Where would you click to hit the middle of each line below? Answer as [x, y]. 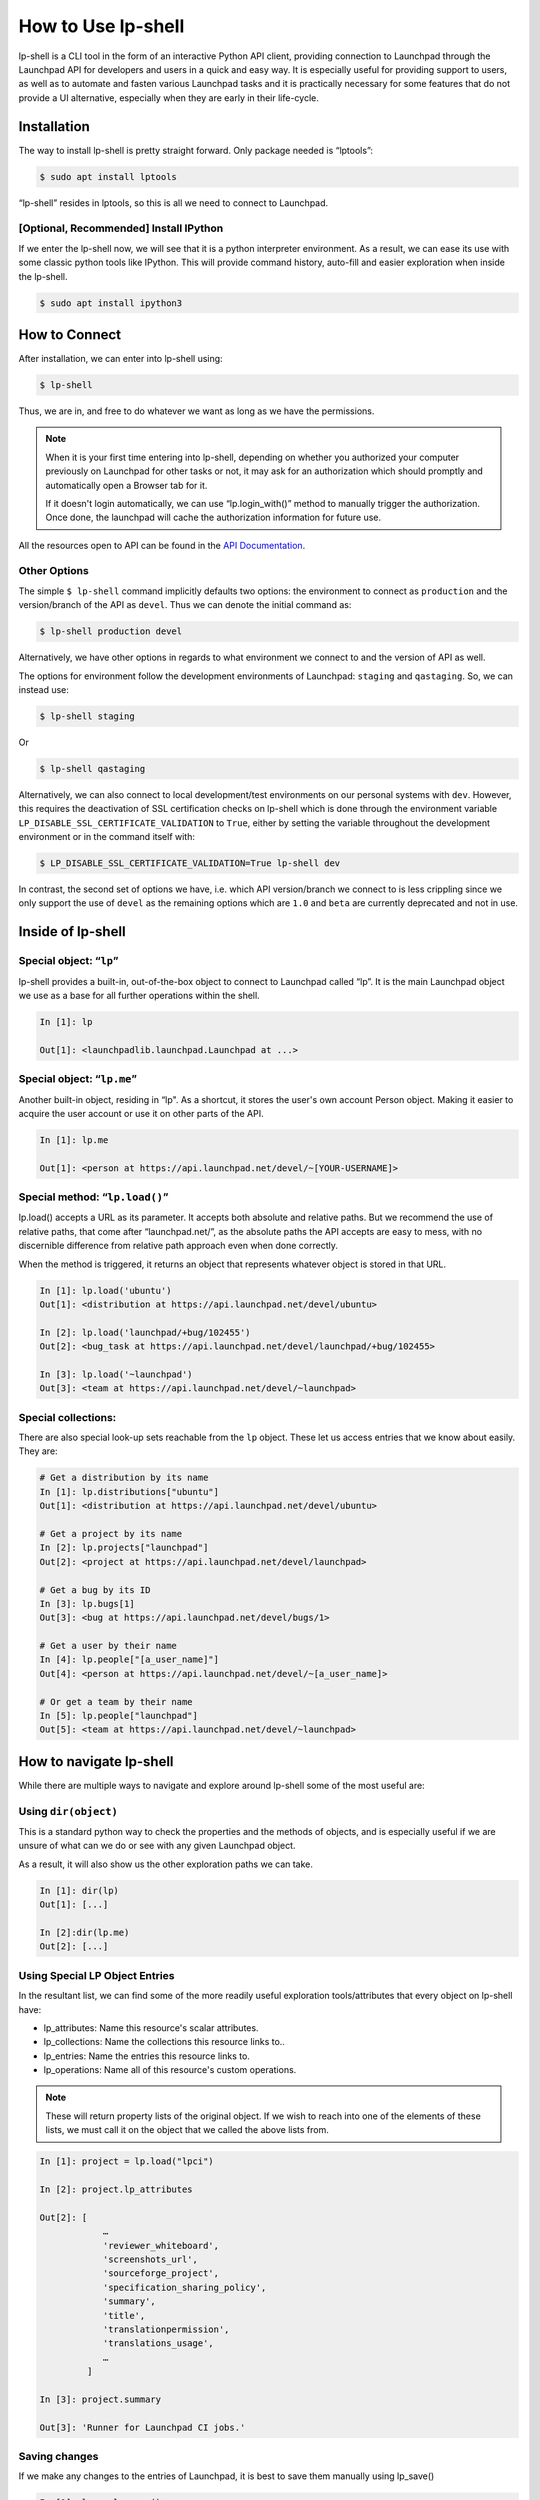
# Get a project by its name [111, 1533]
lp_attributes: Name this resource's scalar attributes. [151, 2027]
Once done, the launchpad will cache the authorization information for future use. [213, 517]
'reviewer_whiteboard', [161, 2245]
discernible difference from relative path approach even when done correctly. [178, 1246]
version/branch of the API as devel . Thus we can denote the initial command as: [185, 605]
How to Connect [70, 334]
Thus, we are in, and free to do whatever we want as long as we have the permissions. [196, 411]
